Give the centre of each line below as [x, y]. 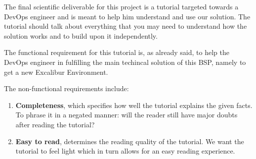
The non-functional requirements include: [66, 88]
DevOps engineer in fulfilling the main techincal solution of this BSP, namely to [125, 62]
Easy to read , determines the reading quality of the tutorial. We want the [130, 141]
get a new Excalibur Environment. [56, 72]
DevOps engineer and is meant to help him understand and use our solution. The [127, 16]
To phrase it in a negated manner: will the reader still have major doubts [127, 115]
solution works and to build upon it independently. [81, 35]
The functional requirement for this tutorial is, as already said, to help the [117, 52]
